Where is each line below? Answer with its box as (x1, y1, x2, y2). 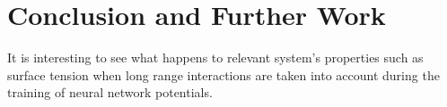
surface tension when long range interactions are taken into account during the (7, 65, 440, 84)
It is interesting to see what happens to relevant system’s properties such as (7, 48, 424, 67)
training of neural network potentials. (7, 83, 213, 102)
